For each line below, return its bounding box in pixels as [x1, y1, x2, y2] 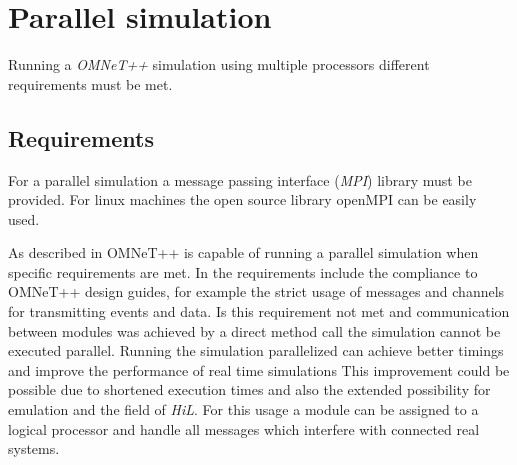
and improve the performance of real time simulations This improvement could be [8, 359, 510, 380]
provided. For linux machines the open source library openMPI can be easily [8, 189, 477, 210]
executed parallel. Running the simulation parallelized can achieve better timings [8, 340, 504, 361]
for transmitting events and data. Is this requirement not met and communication [8, 301, 510, 322]
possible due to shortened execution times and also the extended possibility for [8, 379, 491, 400]
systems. [8, 438, 60, 459]
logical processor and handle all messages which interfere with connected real [8, 418, 480, 439]
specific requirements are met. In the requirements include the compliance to [8, 261, 478, 282]
